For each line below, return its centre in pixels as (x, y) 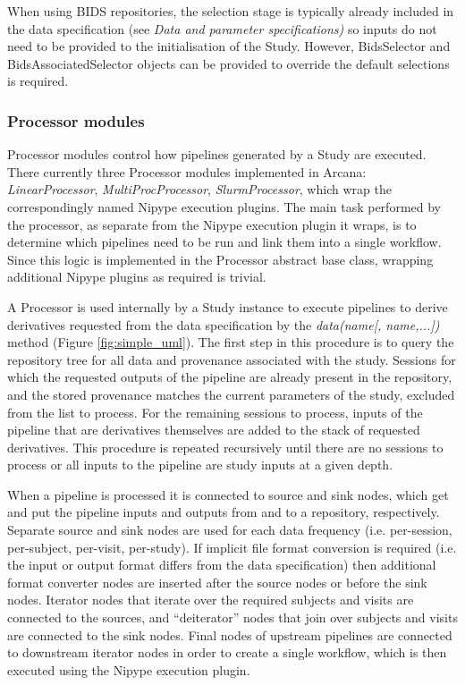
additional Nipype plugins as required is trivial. (137, 277)
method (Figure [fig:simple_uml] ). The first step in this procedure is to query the (231, 342)
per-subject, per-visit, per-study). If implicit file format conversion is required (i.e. (232, 547)
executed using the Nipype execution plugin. (129, 669)
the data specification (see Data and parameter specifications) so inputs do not (222, 28)
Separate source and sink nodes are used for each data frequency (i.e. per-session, (230, 530)
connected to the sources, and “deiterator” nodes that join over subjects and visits (232, 617)
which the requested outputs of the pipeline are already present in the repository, (230, 377)
